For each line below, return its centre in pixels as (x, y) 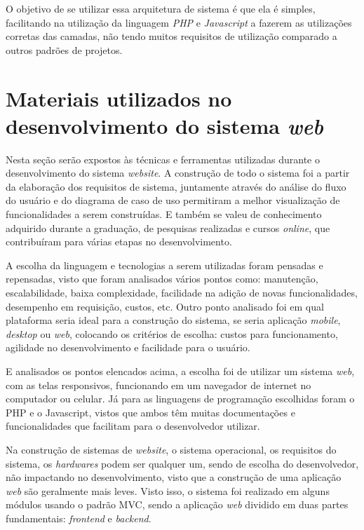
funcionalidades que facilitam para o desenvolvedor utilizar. (133, 426)
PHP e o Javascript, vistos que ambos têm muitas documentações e (150, 412)
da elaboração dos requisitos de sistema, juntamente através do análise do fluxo (176, 186)
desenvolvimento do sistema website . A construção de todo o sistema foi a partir (178, 173)
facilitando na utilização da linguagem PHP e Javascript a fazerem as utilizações (179, 22)
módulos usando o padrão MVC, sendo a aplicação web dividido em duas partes (177, 504)
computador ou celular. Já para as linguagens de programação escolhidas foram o (180, 399)
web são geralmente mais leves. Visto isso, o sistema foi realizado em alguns (168, 490)
